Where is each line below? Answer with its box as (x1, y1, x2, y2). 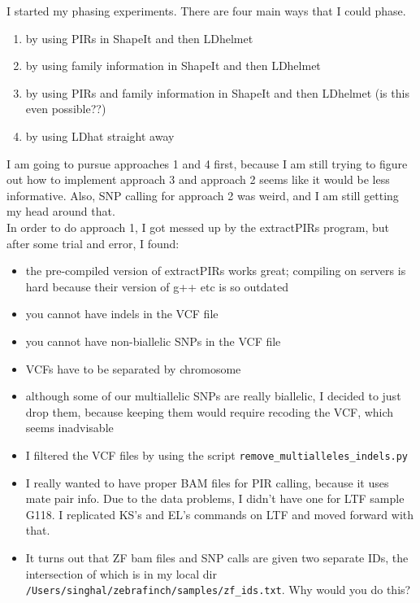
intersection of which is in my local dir (25, 565, 217, 582)
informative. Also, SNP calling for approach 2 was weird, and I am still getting (6, 186, 399, 203)
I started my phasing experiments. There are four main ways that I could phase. (6, 2, 406, 19)
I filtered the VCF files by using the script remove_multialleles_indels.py (25, 446, 409, 463)
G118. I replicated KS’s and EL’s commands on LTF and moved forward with (25, 505, 414, 522)
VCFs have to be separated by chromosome (25, 360, 241, 377)
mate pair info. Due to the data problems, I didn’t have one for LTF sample (25, 490, 405, 507)
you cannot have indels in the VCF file (25, 305, 219, 322)
